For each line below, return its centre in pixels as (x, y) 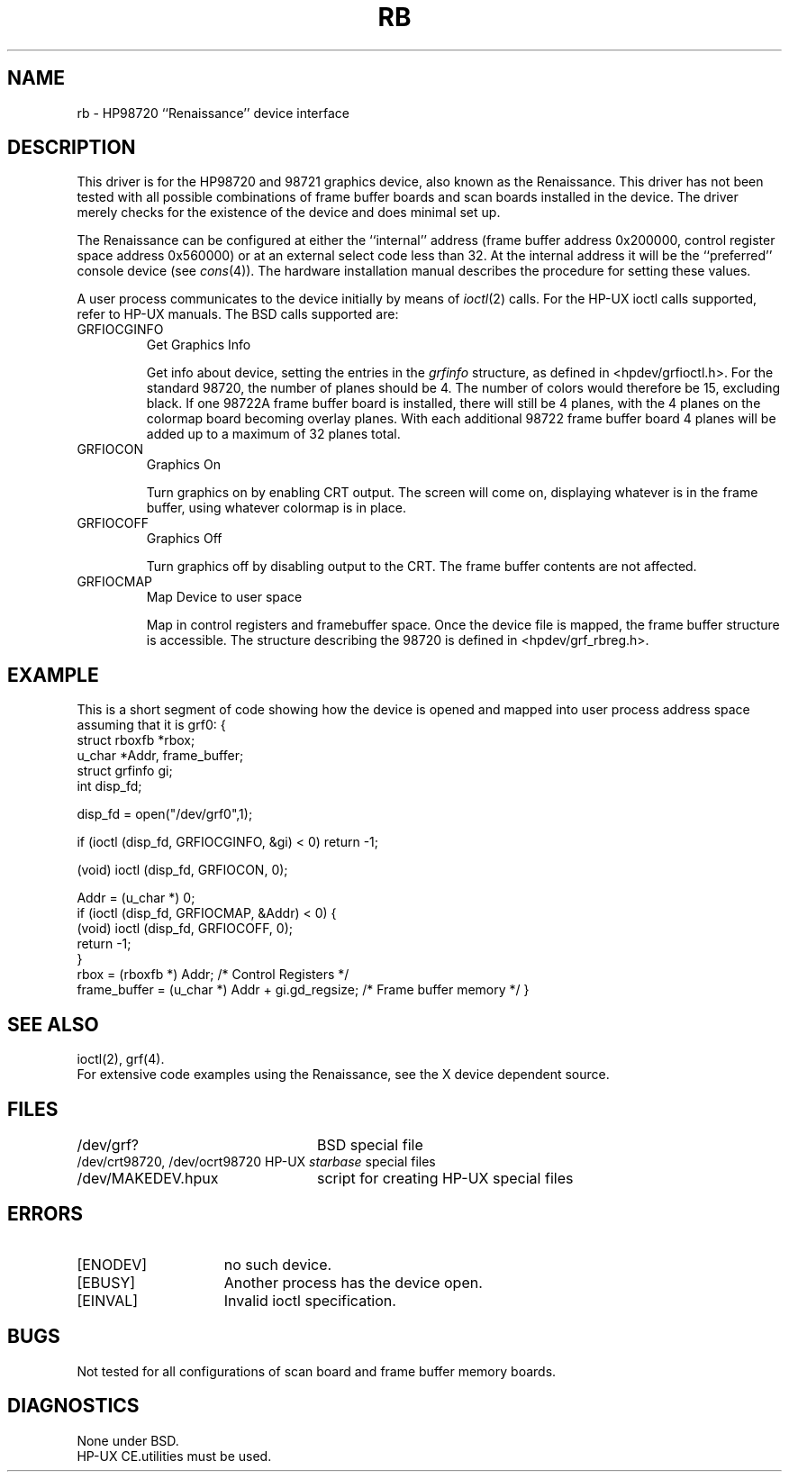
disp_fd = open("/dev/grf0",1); (165, 814)
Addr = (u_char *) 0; (136, 898)
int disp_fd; (109, 786)
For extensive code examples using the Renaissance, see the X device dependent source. (343, 1075)
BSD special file (370, 1144)
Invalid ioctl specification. (310, 1300)
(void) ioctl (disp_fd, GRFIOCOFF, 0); (185, 929)
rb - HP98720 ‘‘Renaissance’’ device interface (213, 113)
